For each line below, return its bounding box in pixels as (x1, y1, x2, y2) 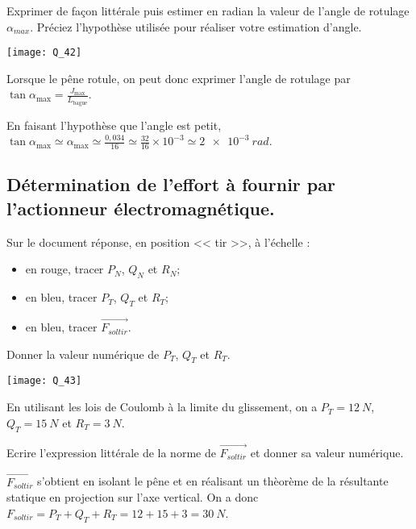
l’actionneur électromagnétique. (6, 195, 275, 220)
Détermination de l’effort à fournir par (6, 172, 335, 197)
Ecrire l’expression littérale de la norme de (6, 444, 216, 460)
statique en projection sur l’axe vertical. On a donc (6, 489, 259, 506)
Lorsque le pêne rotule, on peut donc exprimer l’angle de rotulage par (6, 69, 351, 86)
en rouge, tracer (25, 260, 104, 277)
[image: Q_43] (6, 375, 82, 387)
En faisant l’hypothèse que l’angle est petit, (6, 116, 222, 133)
